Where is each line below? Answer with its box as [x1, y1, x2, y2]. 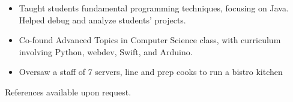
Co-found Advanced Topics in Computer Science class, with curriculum [19, 34, 281, 46]
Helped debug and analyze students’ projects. [19, 13, 186, 26]
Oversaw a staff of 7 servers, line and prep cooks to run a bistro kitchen [19, 65, 283, 78]
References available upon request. [5, 85, 131, 98]
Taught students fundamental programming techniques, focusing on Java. [19, 2, 289, 14]
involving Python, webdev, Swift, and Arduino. [19, 45, 193, 58]
